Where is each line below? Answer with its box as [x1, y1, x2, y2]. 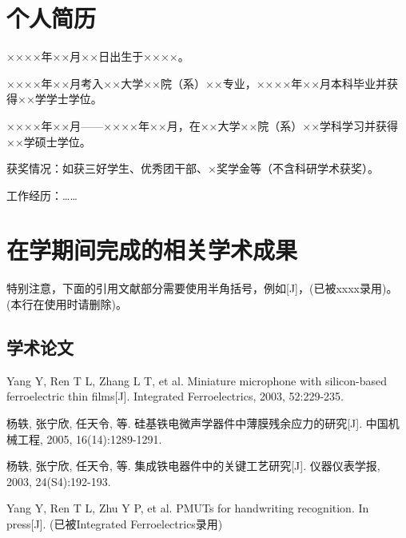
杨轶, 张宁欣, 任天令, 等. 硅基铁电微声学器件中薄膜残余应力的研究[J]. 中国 [6, 414, 388, 431]
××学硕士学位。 [6, 133, 91, 149]
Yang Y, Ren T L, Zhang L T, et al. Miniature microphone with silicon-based [6, 372, 388, 389]
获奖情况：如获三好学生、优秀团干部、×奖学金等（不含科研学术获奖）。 [6, 160, 379, 177]
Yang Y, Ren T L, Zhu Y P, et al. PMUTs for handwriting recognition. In [6, 500, 369, 516]
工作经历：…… [6, 186, 78, 203]
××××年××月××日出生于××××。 [6, 48, 189, 65]
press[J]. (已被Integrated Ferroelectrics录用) [6, 515, 223, 532]
